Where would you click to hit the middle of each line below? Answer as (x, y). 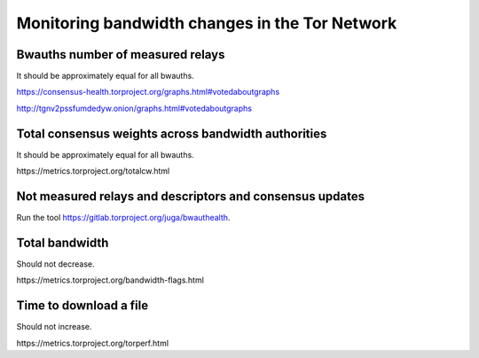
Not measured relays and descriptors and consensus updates (191, 196)
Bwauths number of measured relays (121, 54)
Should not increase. (54, 327)
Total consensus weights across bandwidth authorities (172, 133)
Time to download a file (82, 306)
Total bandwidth (63, 242)
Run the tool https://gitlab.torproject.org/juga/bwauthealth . (123, 218)
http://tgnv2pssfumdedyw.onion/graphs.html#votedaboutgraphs (134, 108)
